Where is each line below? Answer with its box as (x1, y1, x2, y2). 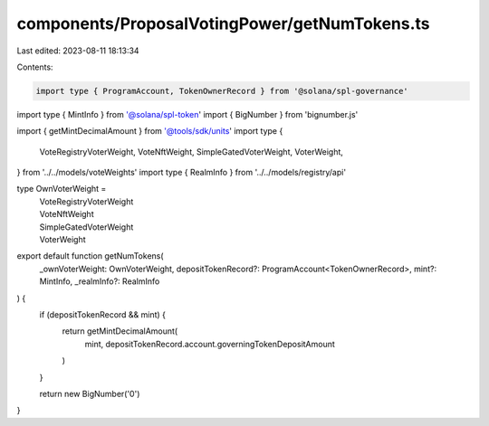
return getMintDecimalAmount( (62, 326, 178, 336)
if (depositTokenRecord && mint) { (39, 308, 167, 320)
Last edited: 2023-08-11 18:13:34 (16, 45, 139, 56)
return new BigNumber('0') (39, 388, 140, 399)
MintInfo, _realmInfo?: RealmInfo (39, 276, 160, 287)
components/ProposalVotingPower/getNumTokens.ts (16, 14, 430, 33)
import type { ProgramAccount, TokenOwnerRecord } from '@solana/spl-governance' (35, 86, 409, 96)
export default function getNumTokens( (16, 251, 164, 261)
